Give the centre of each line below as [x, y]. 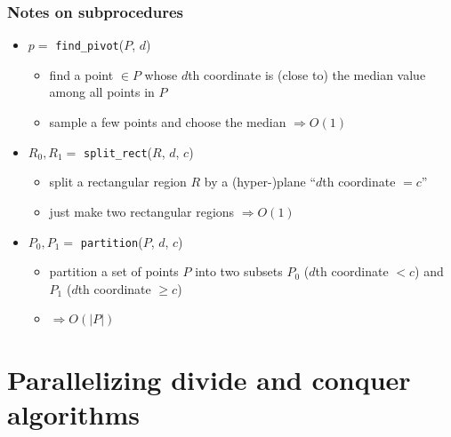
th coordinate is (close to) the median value [307, 74]
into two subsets [239, 271]
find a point [81, 74]
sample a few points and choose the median [168, 122]
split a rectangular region [118, 182]
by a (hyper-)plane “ [260, 182]
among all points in [102, 92]
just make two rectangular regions [142, 211]
